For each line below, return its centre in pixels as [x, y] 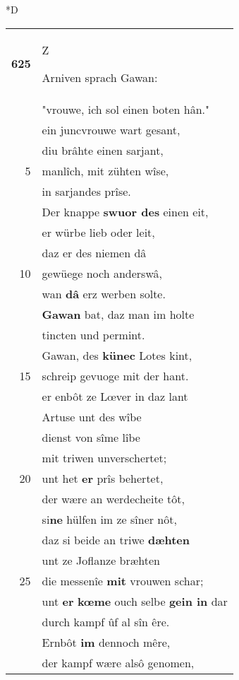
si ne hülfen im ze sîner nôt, [109, 519]
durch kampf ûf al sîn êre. [106, 621]
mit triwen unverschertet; [104, 457]
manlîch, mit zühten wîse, [105, 170]
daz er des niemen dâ [94, 252]
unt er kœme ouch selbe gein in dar [135, 601]
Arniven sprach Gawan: [100, 77]
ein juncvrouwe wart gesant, [111, 129]
